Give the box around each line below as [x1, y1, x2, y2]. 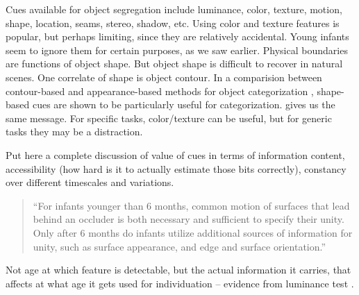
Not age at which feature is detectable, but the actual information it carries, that [6, 262, 351, 277]
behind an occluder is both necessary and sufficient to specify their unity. [33, 212, 344, 226]
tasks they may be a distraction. [6, 124, 143, 139]
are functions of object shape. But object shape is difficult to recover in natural [6, 56, 343, 71]
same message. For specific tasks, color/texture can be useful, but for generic [6, 110, 332, 125]
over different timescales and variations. [6, 175, 174, 189]
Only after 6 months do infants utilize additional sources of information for [33, 225, 353, 239]
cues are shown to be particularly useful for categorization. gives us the [32, 97, 335, 112]
